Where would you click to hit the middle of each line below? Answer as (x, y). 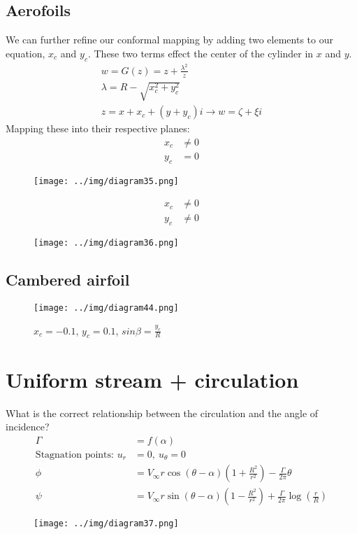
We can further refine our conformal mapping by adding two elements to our (169, 40)
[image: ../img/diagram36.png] (106, 243)
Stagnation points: (74, 455)
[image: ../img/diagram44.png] (106, 308)
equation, (25, 53)
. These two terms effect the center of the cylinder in (201, 53)
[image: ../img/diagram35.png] (106, 181)
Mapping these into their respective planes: (98, 128)
